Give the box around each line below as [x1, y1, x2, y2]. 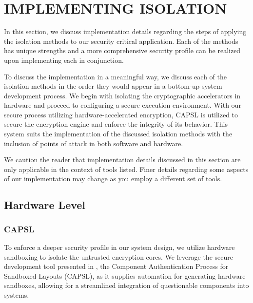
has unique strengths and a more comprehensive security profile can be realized [4, 45, 241, 56]
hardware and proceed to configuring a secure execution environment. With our [4, 100, 241, 110]
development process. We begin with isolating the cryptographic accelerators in [4, 90, 241, 100]
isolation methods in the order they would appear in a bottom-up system [4, 81, 222, 91]
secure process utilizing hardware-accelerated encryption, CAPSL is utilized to [4, 109, 238, 119]
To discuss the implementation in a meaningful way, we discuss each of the [4, 71, 227, 81]
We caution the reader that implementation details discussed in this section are [4, 154, 241, 165]
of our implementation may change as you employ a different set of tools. [4, 173, 222, 184]
